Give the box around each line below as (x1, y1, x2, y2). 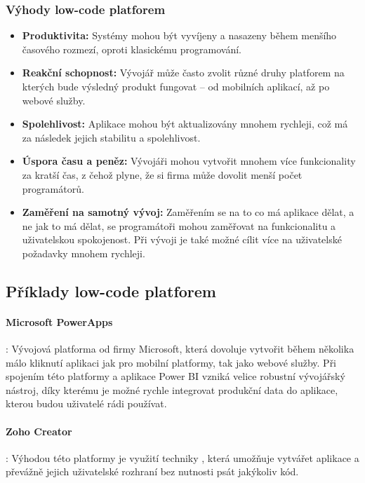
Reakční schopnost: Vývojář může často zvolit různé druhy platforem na (22, 65, 345, 80)
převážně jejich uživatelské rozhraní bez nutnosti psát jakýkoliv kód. (6, 464, 299, 479)
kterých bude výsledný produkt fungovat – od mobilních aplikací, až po (22, 79, 330, 93)
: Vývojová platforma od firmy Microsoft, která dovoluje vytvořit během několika (6, 341, 354, 356)
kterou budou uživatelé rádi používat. (6, 396, 167, 411)
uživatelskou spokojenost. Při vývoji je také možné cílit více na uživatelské (22, 232, 342, 247)
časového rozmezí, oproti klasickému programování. (22, 41, 241, 56)
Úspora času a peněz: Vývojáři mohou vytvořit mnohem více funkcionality (22, 154, 356, 168)
